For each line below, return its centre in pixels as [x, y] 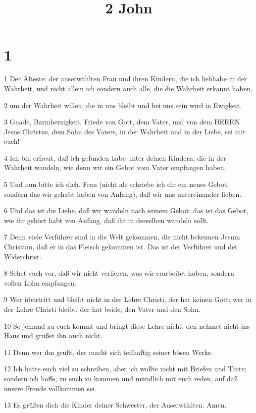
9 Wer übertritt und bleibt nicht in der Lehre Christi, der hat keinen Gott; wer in [128, 299]
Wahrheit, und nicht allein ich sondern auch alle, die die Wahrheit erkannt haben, [128, 88]
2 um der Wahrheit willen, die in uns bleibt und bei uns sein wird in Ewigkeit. [123, 105]
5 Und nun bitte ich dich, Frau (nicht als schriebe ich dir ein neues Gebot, [117, 184]
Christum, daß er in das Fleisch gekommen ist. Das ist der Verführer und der [121, 247]
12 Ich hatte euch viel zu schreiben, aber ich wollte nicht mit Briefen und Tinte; [125, 369]
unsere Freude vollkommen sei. [51, 388]
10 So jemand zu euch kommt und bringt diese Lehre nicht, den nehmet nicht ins [127, 325]
